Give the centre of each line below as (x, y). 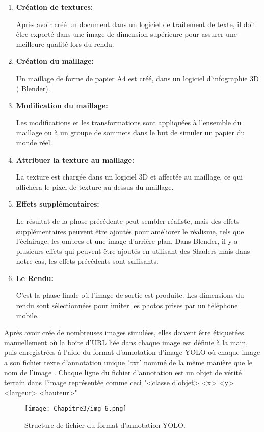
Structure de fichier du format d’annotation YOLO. (105, 425)
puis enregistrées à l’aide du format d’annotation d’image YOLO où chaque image (132, 352)
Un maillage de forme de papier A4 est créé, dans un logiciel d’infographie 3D (137, 78)
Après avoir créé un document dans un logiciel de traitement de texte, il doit (136, 24)
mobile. (28, 315)
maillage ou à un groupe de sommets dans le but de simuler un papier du (130, 132)
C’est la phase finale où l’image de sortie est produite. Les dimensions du (130, 295)
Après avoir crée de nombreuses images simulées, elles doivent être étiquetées (124, 332)
